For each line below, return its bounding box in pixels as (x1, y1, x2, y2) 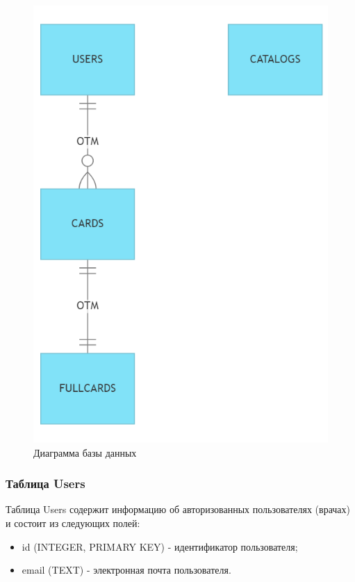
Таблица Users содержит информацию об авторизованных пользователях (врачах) (6, 502, 351, 517)
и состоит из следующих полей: (6, 516, 140, 530)
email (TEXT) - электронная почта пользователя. (22, 563, 231, 577)
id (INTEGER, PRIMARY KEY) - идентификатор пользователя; (22, 539, 298, 553)
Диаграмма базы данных (33, 445, 137, 459)
